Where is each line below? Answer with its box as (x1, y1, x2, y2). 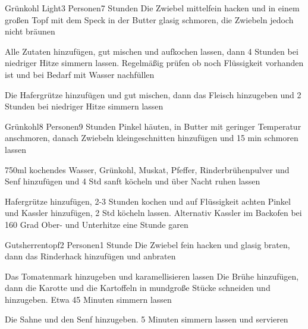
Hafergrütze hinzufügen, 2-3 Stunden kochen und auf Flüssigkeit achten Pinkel (5, 195, 291, 207)
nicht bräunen (5, 25, 55, 37)
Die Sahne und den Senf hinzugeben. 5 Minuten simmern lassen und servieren (5, 313, 288, 325)
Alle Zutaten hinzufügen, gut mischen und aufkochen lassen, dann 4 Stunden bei (5, 45, 298, 57)
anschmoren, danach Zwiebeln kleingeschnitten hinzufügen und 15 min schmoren (5, 131, 298, 144)
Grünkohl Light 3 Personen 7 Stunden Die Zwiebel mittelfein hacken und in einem (5, 2, 300, 14)
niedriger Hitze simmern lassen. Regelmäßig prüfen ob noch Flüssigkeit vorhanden (5, 57, 304, 69)
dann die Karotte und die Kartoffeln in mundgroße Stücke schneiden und (5, 281, 271, 294)
